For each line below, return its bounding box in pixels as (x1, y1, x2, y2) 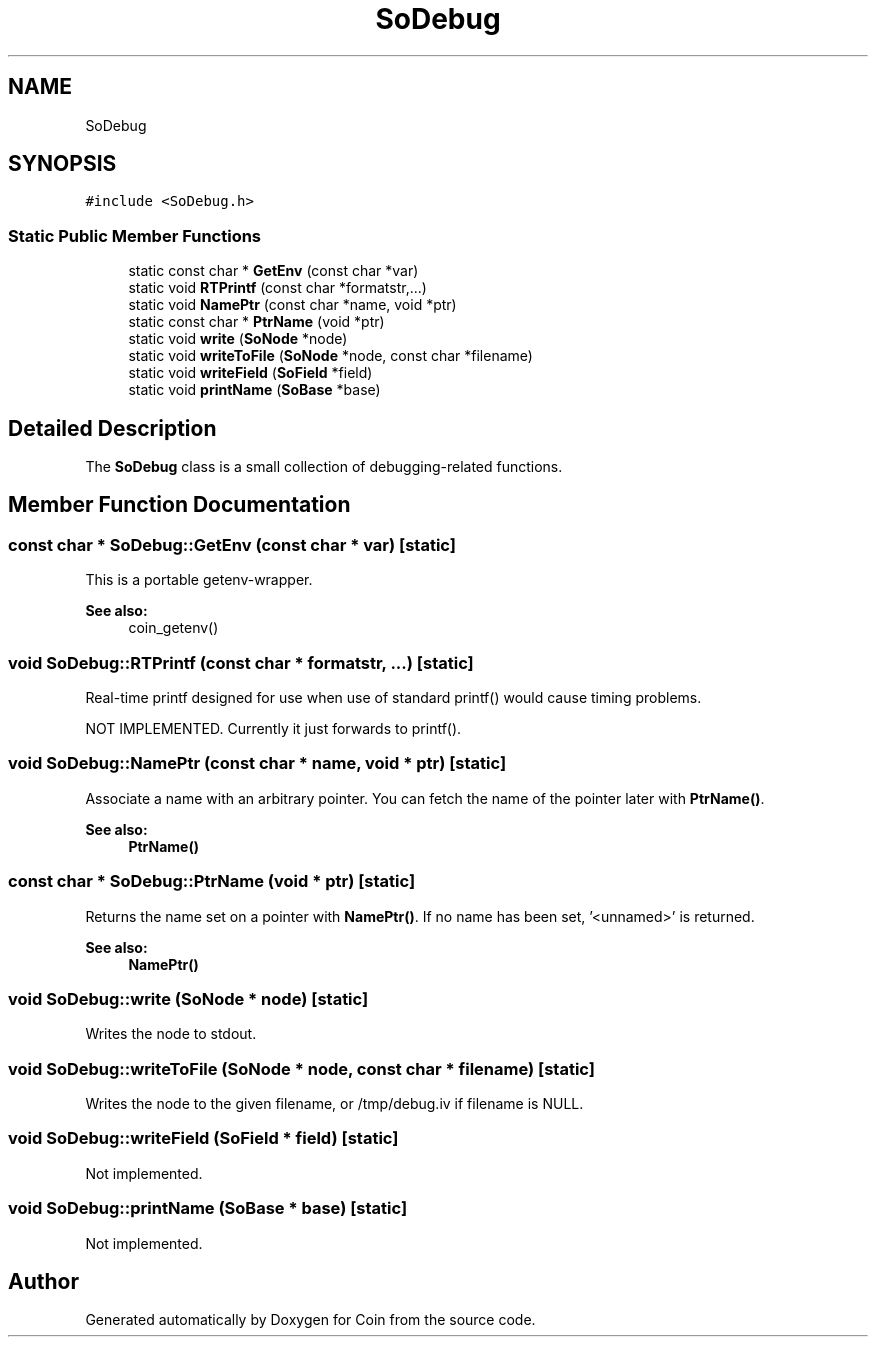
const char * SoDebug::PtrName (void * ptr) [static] (8, 871, 416, 892)
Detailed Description (8, 415, 217, 441)
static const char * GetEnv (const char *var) (128, 262, 419, 280)
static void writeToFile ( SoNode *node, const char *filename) (128, 347, 533, 365)
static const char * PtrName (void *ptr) (128, 313, 385, 331)
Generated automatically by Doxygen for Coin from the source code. (85, 1311, 536, 1329)
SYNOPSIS (8, 151, 117, 177)
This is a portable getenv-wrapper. (85, 571, 313, 589)
